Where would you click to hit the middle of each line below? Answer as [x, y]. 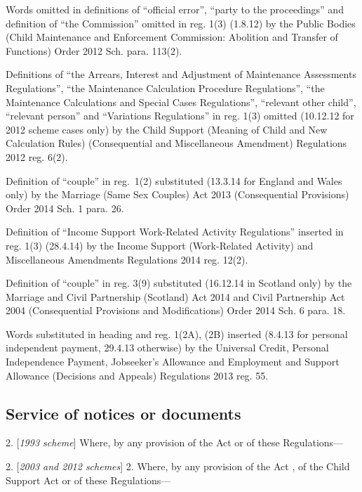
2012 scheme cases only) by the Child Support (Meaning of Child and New [167, 129]
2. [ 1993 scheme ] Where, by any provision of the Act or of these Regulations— [175, 442]
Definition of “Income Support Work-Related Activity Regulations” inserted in [175, 232]
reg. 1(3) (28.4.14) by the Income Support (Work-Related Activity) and [160, 245]
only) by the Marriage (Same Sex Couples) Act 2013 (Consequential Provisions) [177, 194]
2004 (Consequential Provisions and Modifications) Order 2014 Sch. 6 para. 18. [176, 310]
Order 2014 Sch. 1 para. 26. [65, 208]
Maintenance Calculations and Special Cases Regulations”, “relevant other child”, [181, 102]
